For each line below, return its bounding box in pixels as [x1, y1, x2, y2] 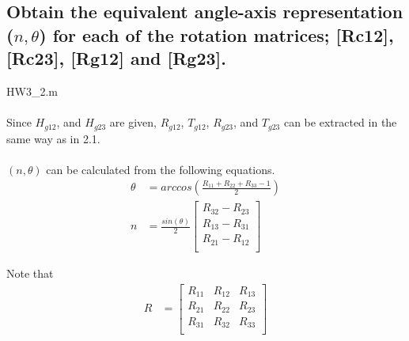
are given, [109, 114, 157, 131]
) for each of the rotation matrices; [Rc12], [39, 22, 394, 47]
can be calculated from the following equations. [46, 161, 275, 177]
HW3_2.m [6, 82, 58, 99]
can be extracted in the [283, 114, 397, 131]
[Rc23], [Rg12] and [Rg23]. [6, 46, 226, 70]
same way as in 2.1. [6, 130, 100, 146]
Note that [6, 264, 54, 281]
